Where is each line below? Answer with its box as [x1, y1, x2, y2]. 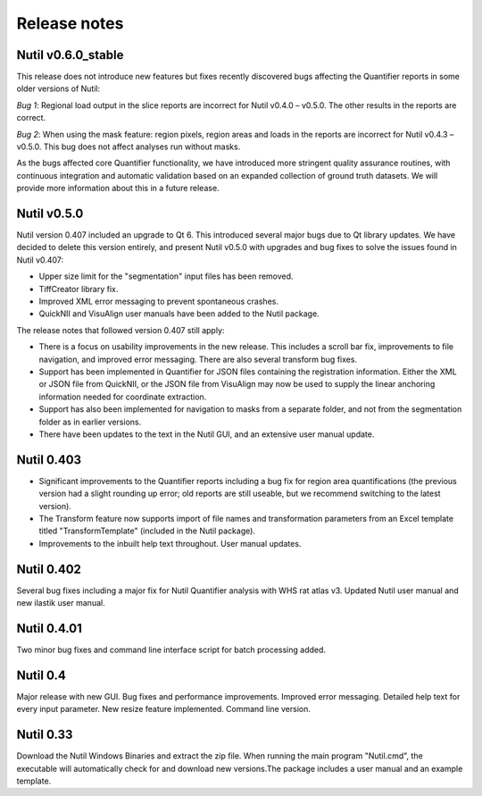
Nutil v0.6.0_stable [16, 47, 124, 63]
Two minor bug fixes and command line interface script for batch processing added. [16, 644, 326, 656]
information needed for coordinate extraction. [38, 391, 207, 402]
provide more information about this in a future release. [16, 183, 220, 194]
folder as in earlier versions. [38, 416, 142, 427]
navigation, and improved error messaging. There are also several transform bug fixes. [38, 354, 357, 364]
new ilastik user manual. [16, 598, 106, 608]
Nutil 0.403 [16, 452, 82, 467]
